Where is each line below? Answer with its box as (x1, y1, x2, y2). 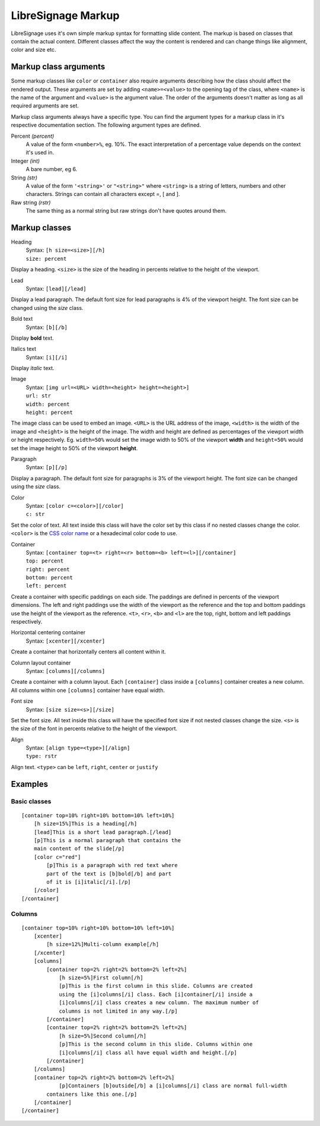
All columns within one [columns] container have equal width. (11, 687, 165, 694)
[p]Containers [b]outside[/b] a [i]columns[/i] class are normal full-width (59, 1083, 287, 1089)
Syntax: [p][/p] (25, 464, 68, 471)
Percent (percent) (11, 132, 55, 140)
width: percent (25, 401, 71, 407)
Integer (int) (11, 157, 40, 165)
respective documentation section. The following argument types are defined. (11, 122, 201, 129)
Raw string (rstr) (11, 199, 51, 206)
